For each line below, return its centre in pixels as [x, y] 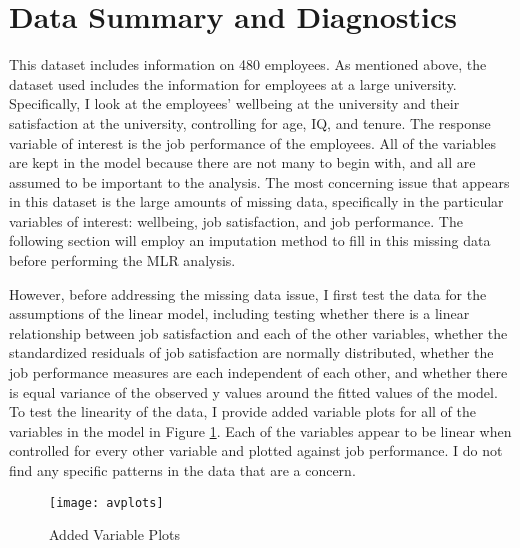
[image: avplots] [106, 502]
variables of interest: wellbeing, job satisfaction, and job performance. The [236, 220]
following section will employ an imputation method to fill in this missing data [250, 240]
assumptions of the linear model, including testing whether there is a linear [239, 313]
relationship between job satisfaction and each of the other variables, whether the [258, 332]
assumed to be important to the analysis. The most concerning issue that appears [259, 181]
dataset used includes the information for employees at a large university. [233, 83]
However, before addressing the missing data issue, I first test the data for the [248, 293]
